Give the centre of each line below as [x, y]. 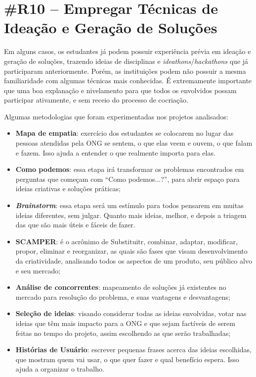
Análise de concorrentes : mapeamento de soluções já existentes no [121, 287]
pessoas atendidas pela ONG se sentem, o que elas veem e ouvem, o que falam [134, 143]
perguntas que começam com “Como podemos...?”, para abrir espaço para [128, 179]
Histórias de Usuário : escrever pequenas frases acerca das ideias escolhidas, [133, 350]
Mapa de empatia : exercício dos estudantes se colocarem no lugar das [125, 133]
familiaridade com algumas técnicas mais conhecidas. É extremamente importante [128, 81]
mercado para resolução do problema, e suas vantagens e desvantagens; [123, 296]
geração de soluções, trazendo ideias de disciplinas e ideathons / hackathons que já [126, 61]
